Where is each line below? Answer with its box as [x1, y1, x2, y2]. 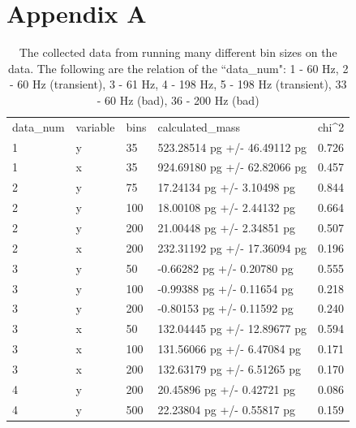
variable [75, 118, 115, 135]
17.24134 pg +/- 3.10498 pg [157, 179, 296, 196]
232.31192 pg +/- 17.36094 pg [157, 239, 307, 256]
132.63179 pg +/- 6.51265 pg [157, 360, 302, 377]
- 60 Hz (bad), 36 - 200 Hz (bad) [97, 91, 259, 108]
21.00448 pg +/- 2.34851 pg [157, 218, 296, 236]
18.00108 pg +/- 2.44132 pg [157, 199, 296, 216]
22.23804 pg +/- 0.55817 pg [157, 400, 296, 417]
